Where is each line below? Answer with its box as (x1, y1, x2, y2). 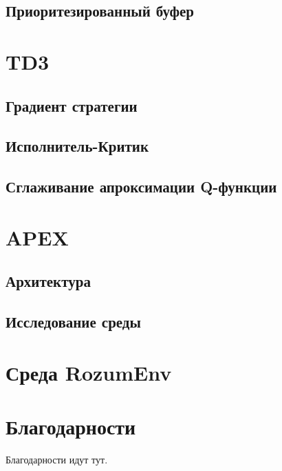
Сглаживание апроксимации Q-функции (6, 176, 277, 197)
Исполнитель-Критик (6, 135, 149, 157)
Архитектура (6, 270, 91, 292)
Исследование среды (6, 311, 141, 332)
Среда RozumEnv (6, 358, 172, 386)
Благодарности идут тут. (6, 452, 108, 466)
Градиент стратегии (6, 94, 138, 116)
